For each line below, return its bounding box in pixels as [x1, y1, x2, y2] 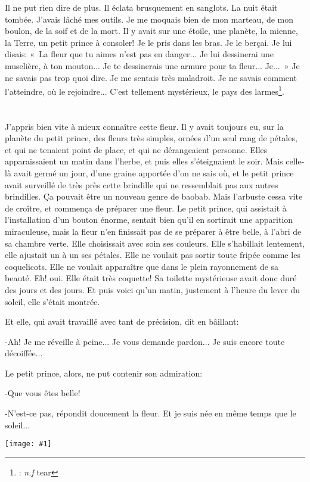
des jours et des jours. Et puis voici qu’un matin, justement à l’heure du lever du [5, 283, 300, 296]
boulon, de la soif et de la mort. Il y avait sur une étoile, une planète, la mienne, [5, 24, 298, 37]
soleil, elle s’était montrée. [5, 295, 100, 307]
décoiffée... [5, 347, 43, 359]
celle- [286, 155, 305, 167]
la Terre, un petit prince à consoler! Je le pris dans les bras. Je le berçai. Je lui [5, 36, 292, 48]
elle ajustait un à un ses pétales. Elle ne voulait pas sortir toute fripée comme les [5, 248, 300, 261]
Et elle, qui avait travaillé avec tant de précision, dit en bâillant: [5, 315, 239, 328]
